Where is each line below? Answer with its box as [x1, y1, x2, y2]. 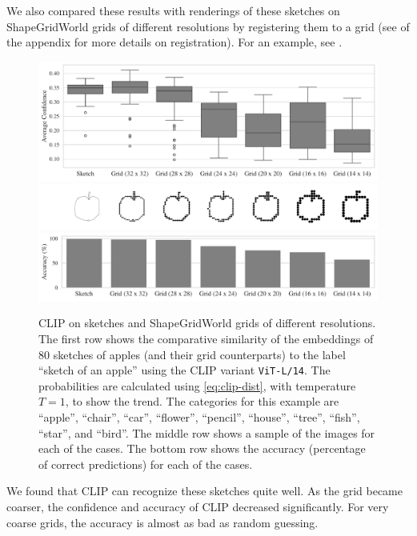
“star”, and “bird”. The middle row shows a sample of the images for [38, 424, 375, 441]
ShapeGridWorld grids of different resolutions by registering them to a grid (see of [6, 18, 410, 34]
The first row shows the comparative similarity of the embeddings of [38, 330, 374, 346]
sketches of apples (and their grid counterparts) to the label [53, 346, 346, 362]
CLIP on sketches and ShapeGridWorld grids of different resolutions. [38, 314, 376, 331]
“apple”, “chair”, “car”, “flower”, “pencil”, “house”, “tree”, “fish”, [38, 409, 360, 426]
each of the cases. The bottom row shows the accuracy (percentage [38, 440, 366, 457]
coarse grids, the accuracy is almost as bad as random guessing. [6, 514, 319, 530]
